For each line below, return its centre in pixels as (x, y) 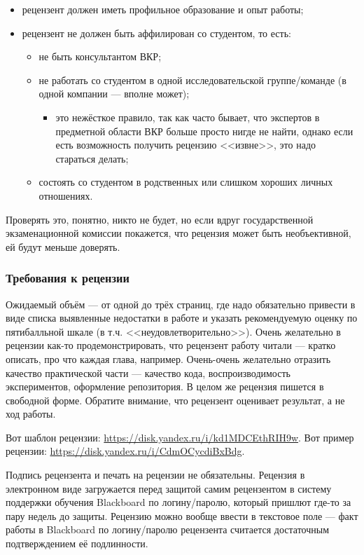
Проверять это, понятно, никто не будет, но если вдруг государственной (160, 219)
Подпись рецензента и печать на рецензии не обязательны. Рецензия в (155, 475)
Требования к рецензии (68, 278)
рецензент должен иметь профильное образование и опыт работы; (163, 9)
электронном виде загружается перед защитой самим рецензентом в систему (169, 488)
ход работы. (31, 414)
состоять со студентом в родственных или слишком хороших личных (186, 182)
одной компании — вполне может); (114, 94)
